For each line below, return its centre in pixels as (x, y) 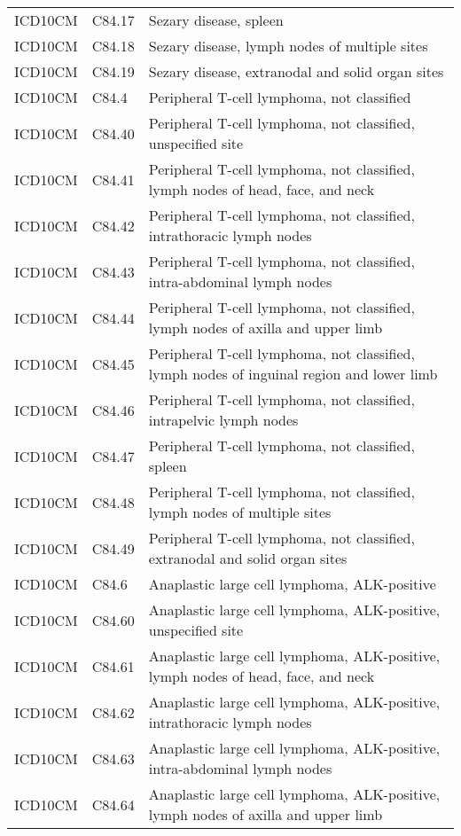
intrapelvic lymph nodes (223, 420)
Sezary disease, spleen (216, 20)
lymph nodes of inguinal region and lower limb (293, 374)
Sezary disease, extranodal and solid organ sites (296, 71)
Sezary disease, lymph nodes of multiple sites (288, 46)
